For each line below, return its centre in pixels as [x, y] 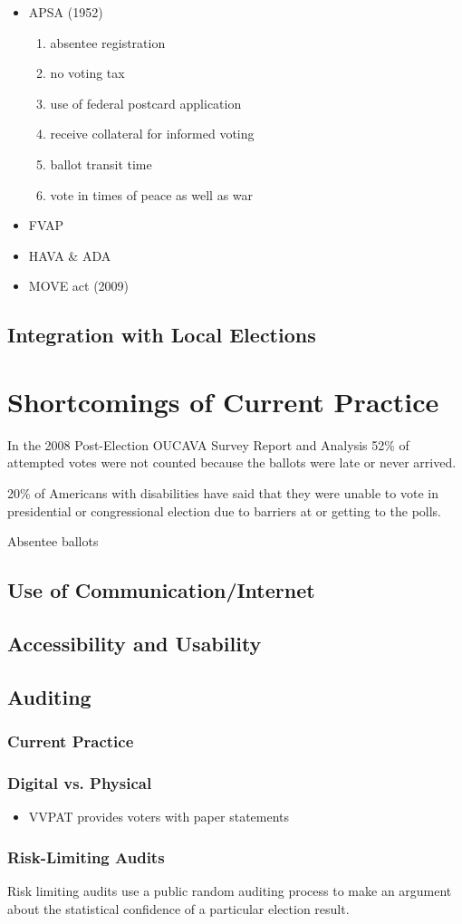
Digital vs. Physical [80, 782]
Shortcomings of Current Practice [223, 401]
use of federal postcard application [146, 103]
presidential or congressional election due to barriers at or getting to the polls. [224, 510]
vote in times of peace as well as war [152, 194]
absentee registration [108, 42]
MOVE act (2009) [79, 286]
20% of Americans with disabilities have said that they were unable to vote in [223, 493]
